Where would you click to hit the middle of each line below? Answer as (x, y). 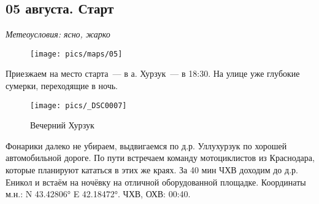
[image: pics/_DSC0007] (79, 105)
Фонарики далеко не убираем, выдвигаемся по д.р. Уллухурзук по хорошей (146, 145)
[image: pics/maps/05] (76, 54)
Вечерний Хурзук (62, 125)
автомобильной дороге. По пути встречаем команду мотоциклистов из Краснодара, (160, 158)
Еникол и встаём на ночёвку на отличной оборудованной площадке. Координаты (156, 182)
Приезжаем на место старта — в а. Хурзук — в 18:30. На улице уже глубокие (153, 73)
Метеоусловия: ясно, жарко (58, 34)
